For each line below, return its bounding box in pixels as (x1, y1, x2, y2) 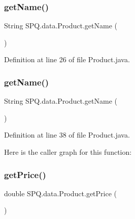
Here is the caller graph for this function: (4, 147, 132, 157)
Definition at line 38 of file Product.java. (4, 129, 130, 140)
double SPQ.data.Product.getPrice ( (4, 188, 117, 198)
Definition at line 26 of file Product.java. (4, 54, 130, 65)
